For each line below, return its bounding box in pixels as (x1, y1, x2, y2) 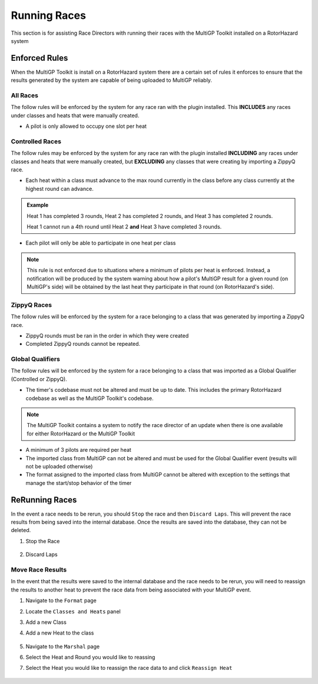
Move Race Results (11, 566, 67, 574)
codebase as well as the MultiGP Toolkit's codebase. (25, 395, 154, 402)
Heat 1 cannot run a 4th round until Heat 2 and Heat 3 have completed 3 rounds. (26, 223, 222, 230)
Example (26, 201, 49, 209)
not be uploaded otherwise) (25, 462, 93, 470)
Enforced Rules (11, 53, 68, 63)
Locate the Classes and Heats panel (25, 607, 121, 615)
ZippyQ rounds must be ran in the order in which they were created (25, 332, 189, 339)
